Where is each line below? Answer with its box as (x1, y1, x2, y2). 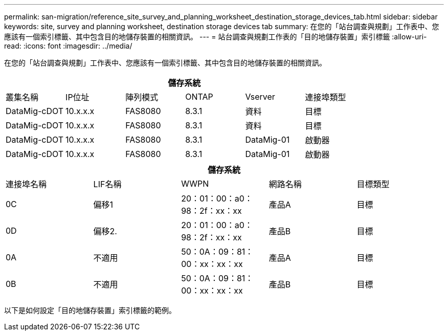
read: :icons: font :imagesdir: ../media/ (4, 41, 132, 50)
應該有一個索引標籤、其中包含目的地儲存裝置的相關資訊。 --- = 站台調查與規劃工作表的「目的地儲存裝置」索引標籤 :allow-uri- (4, 32, 427, 41)
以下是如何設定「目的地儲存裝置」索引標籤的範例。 (4, 306, 176, 315)
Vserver (245, 92, 275, 102)
